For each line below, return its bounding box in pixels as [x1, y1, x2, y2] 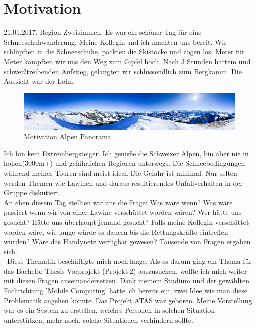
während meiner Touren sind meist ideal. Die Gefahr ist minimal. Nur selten [4, 167, 237, 178]
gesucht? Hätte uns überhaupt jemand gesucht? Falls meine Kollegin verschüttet [4, 216, 249, 227]
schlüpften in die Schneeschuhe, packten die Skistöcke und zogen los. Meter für [4, 46, 245, 57]
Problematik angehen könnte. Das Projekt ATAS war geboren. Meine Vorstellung [4, 295, 252, 305]
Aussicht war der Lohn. [4, 76, 75, 86]
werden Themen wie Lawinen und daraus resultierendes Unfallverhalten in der [4, 177, 243, 188]
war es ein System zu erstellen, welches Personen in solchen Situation [4, 305, 215, 315]
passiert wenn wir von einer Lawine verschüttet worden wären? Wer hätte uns [4, 207, 242, 217]
